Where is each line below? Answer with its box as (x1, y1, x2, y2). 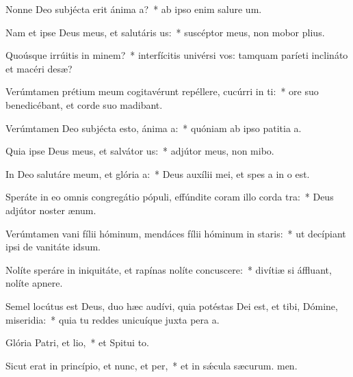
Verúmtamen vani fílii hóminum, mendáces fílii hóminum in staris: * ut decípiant (5, 226, 346, 240)
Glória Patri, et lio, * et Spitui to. (5, 335, 150, 350)
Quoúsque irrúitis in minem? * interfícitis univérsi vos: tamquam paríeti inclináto (5, 48, 348, 62)
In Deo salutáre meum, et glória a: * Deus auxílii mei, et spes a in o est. (5, 166, 310, 181)
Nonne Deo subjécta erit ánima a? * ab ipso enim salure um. (5, 2, 262, 16)
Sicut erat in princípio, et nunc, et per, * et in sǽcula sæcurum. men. (5, 358, 298, 372)
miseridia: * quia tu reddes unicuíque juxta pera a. (5, 312, 220, 326)
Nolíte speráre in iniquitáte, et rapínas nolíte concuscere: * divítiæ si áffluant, (5, 262, 332, 276)
